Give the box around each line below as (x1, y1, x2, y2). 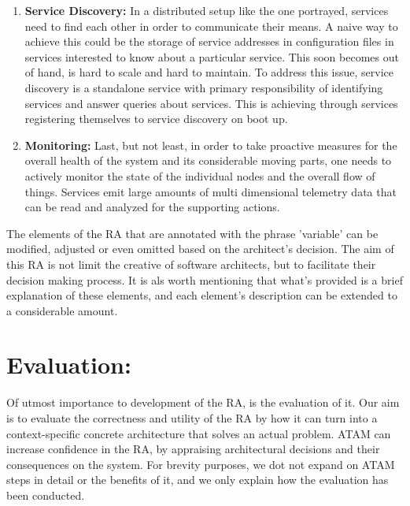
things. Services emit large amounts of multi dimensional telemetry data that (24, 183, 397, 199)
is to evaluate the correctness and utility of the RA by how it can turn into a (6, 410, 378, 426)
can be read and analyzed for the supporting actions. (24, 199, 280, 215)
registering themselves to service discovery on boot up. (24, 110, 288, 127)
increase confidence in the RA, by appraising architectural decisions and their (6, 441, 380, 457)
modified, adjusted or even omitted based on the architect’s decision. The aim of (6, 240, 394, 257)
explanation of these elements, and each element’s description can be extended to (6, 287, 397, 303)
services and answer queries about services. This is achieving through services (24, 95, 398, 111)
